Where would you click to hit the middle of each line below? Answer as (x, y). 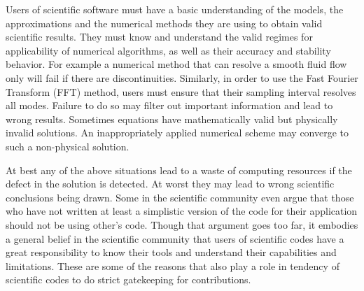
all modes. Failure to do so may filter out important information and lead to (169, 105)
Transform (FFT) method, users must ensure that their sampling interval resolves (181, 91)
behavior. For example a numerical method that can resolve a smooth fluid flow (176, 64)
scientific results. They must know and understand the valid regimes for (159, 37)
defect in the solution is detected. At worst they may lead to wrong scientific (170, 184)
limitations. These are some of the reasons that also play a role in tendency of (173, 265)
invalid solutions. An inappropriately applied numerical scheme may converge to (177, 133)
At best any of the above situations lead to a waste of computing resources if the (179, 170)
